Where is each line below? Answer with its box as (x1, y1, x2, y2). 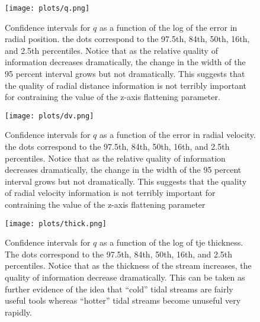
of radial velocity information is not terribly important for (5, 186, 216, 199)
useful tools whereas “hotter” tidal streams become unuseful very (5, 294, 241, 307)
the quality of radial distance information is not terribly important (5, 79, 246, 91)
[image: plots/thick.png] (5, 219, 107, 228)
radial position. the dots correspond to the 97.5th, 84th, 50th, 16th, (5, 33, 250, 45)
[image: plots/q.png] (5, 4, 90, 12)
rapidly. (5, 305, 32, 318)
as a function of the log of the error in (99, 21, 237, 33)
